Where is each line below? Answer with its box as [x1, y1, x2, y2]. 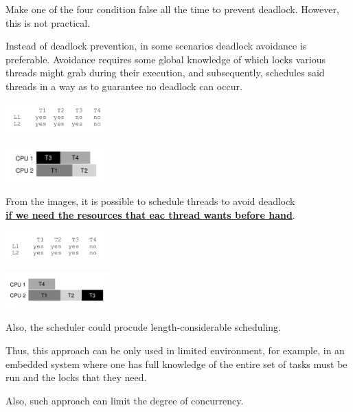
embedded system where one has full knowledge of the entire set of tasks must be [5, 356, 348, 371]
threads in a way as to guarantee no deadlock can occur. [5, 78, 242, 93]
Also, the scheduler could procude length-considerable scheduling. [5, 320, 282, 334]
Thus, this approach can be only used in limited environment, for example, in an [5, 343, 345, 357]
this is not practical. [5, 15, 91, 30]
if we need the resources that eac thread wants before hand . [5, 207, 295, 221]
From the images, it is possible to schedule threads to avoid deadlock [5, 194, 295, 208]
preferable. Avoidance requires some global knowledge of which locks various [5, 52, 326, 66]
